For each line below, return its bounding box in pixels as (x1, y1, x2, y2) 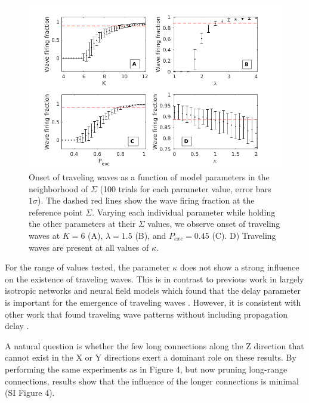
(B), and (135, 229, 166, 241)
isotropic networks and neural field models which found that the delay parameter (5, 284, 301, 297)
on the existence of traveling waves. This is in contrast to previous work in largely (5, 272, 304, 285)
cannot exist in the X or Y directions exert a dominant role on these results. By (5, 351, 296, 364)
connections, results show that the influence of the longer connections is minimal (5, 374, 299, 387)
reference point (29, 205, 83, 218)
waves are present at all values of (29, 241, 149, 253)
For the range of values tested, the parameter (5, 261, 170, 273)
